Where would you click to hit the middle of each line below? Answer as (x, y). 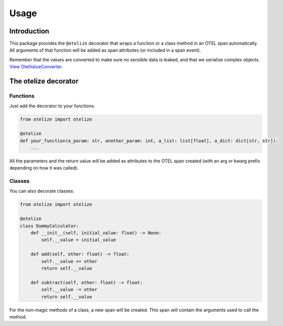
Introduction (29, 31)
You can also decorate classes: (42, 191)
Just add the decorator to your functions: (52, 106)
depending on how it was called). (44, 168)
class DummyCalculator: (50, 226)
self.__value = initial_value (79, 240)
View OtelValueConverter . (36, 67)
